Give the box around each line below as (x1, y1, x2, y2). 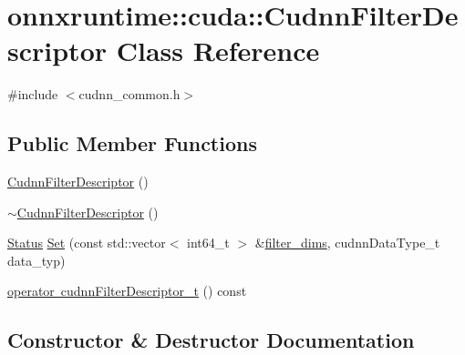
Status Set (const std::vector (7, 233, 166, 252)
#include (7, 85, 58, 104)
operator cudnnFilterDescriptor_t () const (7, 281, 247, 300)
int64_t (187, 233, 230, 252)
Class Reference (116, 32, 320, 69)
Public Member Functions (7, 129, 257, 157)
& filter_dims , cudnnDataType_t (254, 233, 440, 252)
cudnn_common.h (78, 85, 181, 104)
